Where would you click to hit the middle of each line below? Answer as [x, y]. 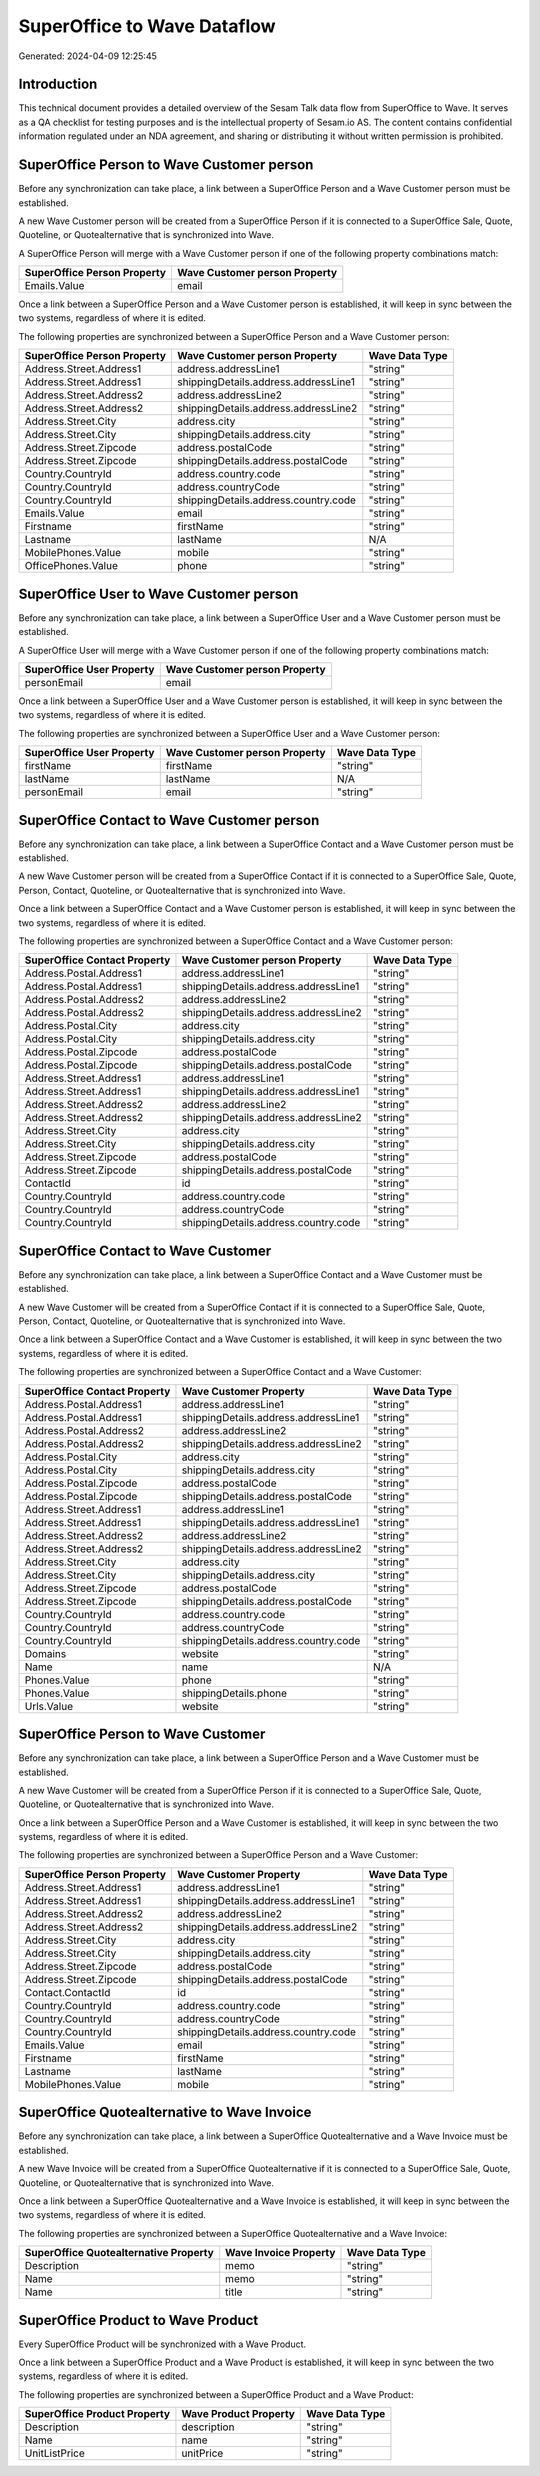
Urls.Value [49, 1706]
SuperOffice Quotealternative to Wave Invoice [165, 2112]
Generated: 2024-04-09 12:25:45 [87, 56]
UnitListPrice [54, 2453]
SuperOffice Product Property [97, 2414]
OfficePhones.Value [71, 566]
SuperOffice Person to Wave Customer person [166, 165]
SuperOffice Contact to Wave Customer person [169, 820]
